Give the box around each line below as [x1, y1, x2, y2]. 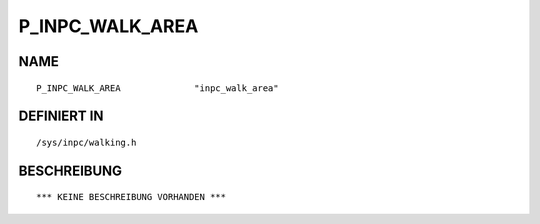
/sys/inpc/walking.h [36, 136, 137, 148]
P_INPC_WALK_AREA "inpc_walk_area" [36, 82, 279, 94]
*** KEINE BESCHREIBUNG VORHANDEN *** [36, 191, 227, 203]
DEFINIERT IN [18, 108, 104, 125]
